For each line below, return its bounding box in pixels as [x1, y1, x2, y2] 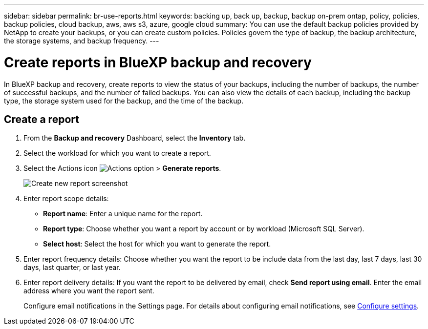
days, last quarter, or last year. [23, 263, 121, 272]
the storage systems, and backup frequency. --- [4, 37, 159, 45]
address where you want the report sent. [23, 287, 154, 295]
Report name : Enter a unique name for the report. [43, 209, 203, 218]
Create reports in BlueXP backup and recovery [4, 54, 312, 71]
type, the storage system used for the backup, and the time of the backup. [4, 96, 244, 105]
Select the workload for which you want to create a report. [23, 149, 211, 158]
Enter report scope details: [23, 194, 109, 203]
